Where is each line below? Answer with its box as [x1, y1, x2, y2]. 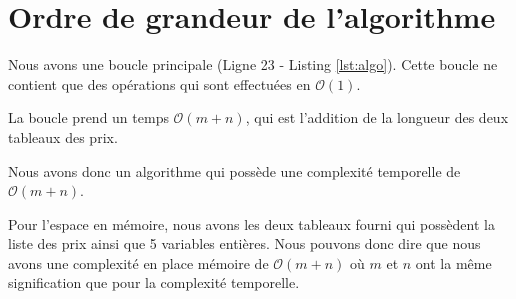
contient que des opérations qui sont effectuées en [8, 73, 311, 94]
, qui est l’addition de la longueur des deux [245, 107, 509, 128]
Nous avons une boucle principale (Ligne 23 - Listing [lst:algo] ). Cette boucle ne [8, 54, 498, 75]
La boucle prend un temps [8, 107, 169, 128]
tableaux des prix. [8, 126, 118, 147]
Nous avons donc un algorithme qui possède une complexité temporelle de [8, 160, 461, 181]
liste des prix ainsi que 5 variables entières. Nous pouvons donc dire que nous [8, 233, 481, 254]
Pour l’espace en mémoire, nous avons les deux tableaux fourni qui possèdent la [8, 213, 495, 234]
